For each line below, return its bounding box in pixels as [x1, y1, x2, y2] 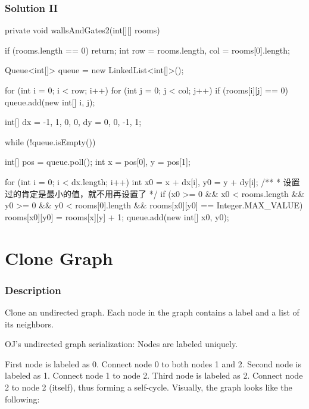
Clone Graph [5, 245, 113, 270]
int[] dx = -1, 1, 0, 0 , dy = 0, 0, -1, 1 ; [5, 115, 142, 128]
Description [5, 282, 61, 297]
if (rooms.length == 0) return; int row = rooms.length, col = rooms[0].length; [5, 43, 290, 56]
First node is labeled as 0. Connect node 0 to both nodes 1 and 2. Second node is [5, 357, 302, 370]
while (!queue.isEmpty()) [5, 135, 96, 148]
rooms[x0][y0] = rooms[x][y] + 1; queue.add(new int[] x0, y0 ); [5, 210, 229, 223]
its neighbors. [5, 317, 54, 330]
